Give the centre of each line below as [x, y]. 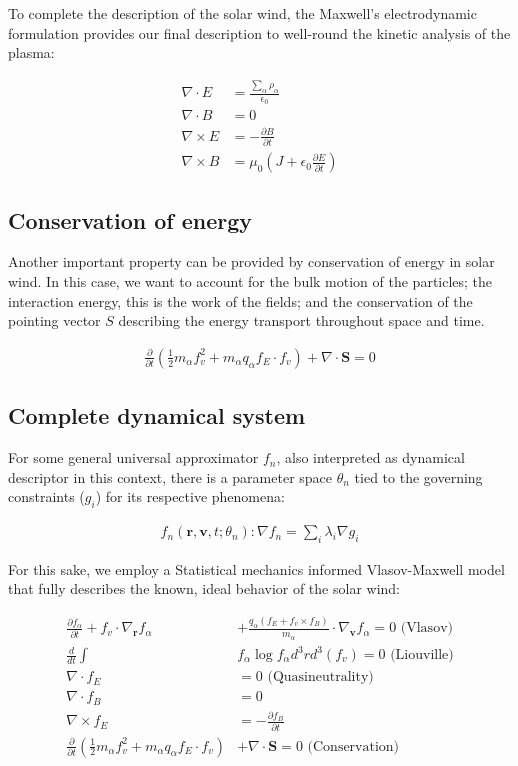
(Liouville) [422, 655]
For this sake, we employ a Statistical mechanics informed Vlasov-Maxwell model [256, 568]
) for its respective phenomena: [190, 496]
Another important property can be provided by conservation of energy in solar [251, 261]
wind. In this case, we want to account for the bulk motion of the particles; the [250, 281]
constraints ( [46, 496]
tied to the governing [418, 476]
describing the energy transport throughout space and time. [301, 320]
